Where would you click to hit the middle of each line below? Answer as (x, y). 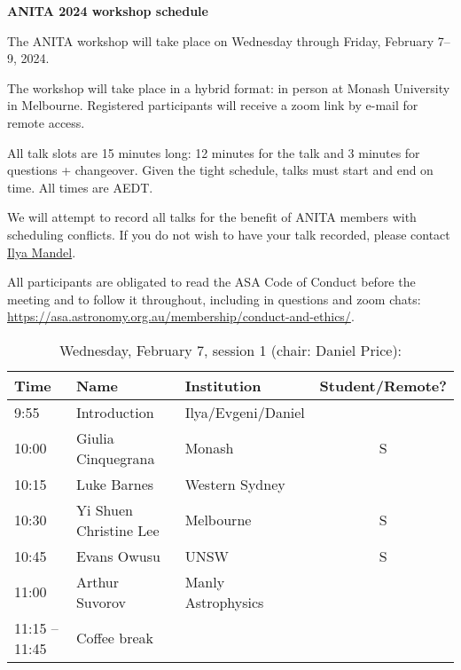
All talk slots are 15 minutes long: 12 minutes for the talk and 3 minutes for (214, 152)
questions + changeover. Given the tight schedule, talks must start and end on (220, 170)
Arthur (98, 581)
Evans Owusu (118, 556)
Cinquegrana (115, 458)
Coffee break (115, 638)
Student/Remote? (383, 385)
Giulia (95, 437)
